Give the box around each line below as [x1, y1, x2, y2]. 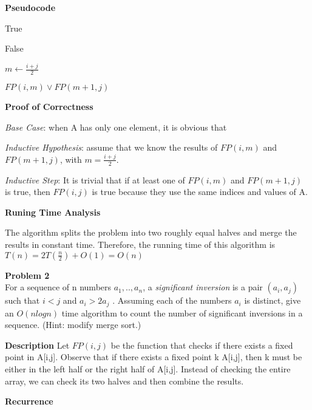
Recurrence [5, 395, 53, 408]
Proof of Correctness [5, 100, 93, 112]
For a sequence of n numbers [5, 281, 112, 293]
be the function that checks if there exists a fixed [110, 338, 293, 351]
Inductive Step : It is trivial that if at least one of [5, 173, 185, 186]
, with [59, 152, 82, 165]
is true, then [5, 185, 50, 198]
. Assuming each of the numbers [112, 294, 232, 307]
